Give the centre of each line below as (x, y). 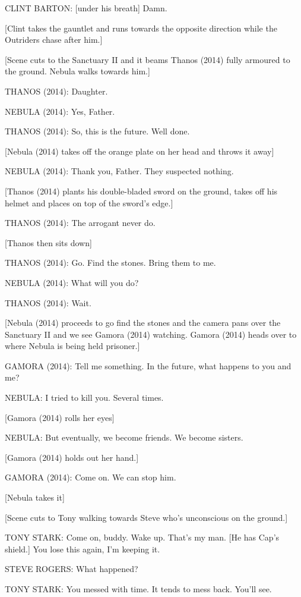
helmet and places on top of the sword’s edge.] (89, 202)
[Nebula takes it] (35, 497)
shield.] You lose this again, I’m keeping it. (83, 549)
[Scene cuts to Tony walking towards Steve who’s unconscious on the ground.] (146, 517)
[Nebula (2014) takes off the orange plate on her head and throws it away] (140, 151)
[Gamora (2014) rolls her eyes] (60, 417)
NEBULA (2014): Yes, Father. (60, 111)
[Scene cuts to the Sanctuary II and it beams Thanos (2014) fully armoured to (148, 59)
